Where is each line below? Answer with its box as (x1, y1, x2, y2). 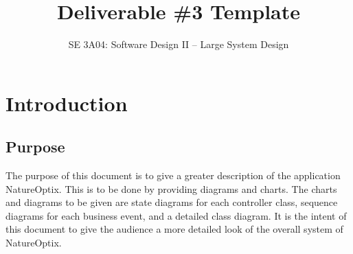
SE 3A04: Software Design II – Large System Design (68, 37, 289, 51)
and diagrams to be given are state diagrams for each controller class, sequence (5, 195, 338, 209)
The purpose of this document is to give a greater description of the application (5, 168, 341, 183)
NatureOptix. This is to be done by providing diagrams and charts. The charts (5, 181, 337, 196)
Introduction (5, 89, 128, 117)
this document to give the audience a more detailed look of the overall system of (5, 222, 343, 236)
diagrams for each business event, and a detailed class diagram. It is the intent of (5, 208, 347, 222)
